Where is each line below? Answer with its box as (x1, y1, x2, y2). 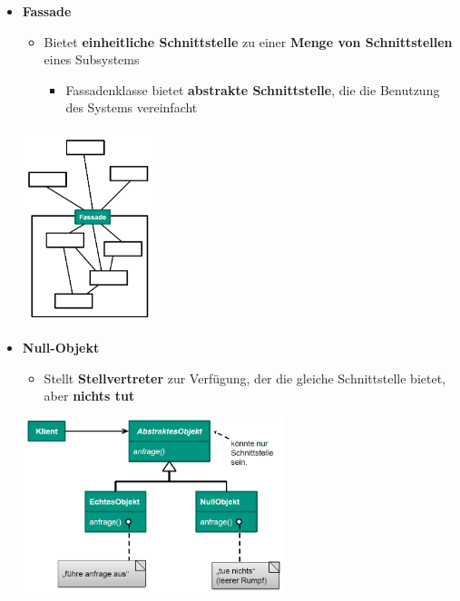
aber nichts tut (44, 386, 135, 405)
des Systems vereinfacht (65, 98, 198, 117)
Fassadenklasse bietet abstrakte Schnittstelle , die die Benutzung (65, 80, 440, 99)
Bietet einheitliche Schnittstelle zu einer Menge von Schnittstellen (44, 32, 453, 51)
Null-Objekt (22, 338, 100, 356)
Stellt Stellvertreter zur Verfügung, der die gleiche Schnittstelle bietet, (44, 368, 445, 387)
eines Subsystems (44, 50, 140, 69)
